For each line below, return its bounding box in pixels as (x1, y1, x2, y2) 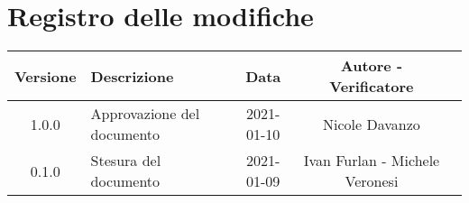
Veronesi (345, 171, 399, 192)
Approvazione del (90, 103, 200, 125)
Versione (14, 65, 77, 87)
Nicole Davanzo (323, 113, 420, 134)
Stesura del (90, 150, 161, 171)
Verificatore (329, 76, 414, 97)
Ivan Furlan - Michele (303, 150, 440, 171)
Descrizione (90, 65, 174, 87)
